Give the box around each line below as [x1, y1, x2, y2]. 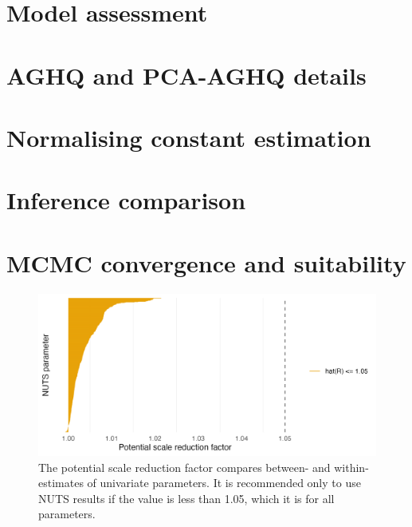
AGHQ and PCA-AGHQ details [6, 58, 367, 91]
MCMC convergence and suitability [6, 246, 406, 279]
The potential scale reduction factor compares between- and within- [38, 458, 369, 475]
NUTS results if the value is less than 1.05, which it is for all [38, 489, 335, 506]
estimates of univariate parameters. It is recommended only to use [38, 474, 361, 491]
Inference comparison [6, 184, 246, 216]
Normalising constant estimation [6, 121, 371, 153]
